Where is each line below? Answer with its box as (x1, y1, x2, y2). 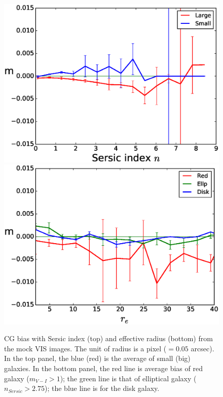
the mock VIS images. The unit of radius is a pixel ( (4, 343, 167, 353)
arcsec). (191, 343, 214, 353)
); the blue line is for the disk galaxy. (45, 383, 160, 393)
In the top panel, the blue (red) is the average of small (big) (4, 353, 191, 363)
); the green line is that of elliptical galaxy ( (60, 373, 197, 383)
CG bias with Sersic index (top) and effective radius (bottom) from (4, 333, 213, 344)
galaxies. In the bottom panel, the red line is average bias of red (4, 363, 203, 374)
